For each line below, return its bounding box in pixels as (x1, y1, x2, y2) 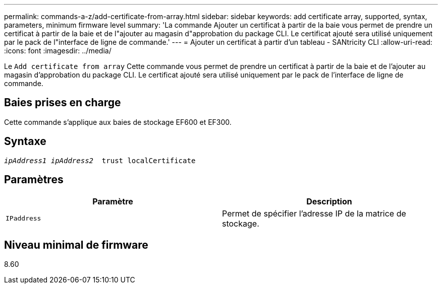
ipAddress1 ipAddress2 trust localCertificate (4, 156, 196, 165)
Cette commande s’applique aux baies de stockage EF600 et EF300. (4, 117, 232, 126)
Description (306, 196, 352, 206)
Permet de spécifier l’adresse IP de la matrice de (222, 208, 406, 219)
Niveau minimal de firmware (4, 238, 148, 251)
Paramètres (4, 173, 64, 186)
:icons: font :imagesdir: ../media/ (4, 46, 112, 55)
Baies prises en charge (4, 96, 121, 109)
